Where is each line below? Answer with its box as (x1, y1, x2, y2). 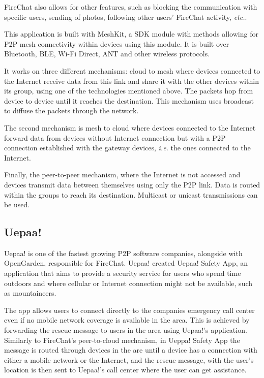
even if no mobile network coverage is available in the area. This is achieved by (4, 314, 250, 325)
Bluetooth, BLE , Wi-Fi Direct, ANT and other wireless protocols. (4, 48, 210, 59)
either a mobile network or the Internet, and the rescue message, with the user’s (4, 354, 254, 365)
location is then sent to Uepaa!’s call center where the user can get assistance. (4, 364, 247, 375)
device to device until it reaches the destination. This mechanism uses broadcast (4, 95, 254, 106)
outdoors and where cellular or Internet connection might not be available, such (4, 277, 253, 288)
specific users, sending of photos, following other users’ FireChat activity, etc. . (4, 11, 247, 22)
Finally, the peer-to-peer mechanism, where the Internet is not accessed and (4, 169, 241, 180)
